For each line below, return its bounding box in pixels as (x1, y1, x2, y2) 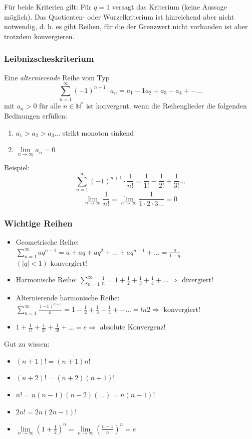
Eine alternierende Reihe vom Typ (4, 72, 110, 82)
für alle (39, 100, 61, 111)
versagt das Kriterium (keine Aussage (112, 2, 227, 12)
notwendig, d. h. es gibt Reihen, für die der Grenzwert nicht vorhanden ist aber (4, 21, 248, 32)
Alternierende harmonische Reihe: (16, 292, 120, 303)
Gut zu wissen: (4, 339, 50, 349)
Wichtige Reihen (4, 217, 73, 230)
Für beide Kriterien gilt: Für (4, 2, 92, 12)
